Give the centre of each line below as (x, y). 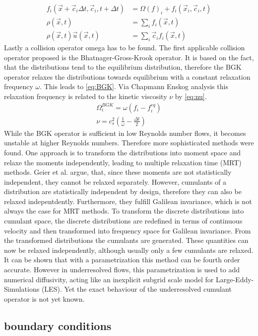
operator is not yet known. (44, 298)
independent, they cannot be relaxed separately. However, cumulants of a (115, 181)
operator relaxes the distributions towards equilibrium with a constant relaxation (127, 76)
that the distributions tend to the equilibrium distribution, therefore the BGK (123, 67)
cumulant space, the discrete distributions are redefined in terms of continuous (123, 221)
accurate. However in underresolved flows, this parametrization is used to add (122, 270)
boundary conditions (58, 325)
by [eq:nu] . (191, 96)
